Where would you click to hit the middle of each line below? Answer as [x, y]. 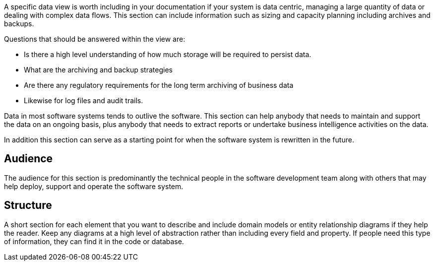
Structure [28, 205]
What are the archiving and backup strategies [98, 70]
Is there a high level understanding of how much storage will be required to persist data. [168, 54]
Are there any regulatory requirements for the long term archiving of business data [159, 85]
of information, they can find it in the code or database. [94, 241]
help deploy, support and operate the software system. [94, 186]
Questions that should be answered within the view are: [95, 39]
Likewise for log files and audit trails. [84, 100]
